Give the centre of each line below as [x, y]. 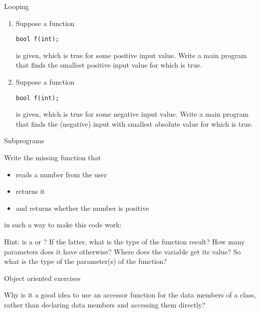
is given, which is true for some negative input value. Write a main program [132, 114]
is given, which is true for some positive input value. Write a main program [131, 55]
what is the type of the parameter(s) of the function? [85, 261]
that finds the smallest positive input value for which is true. [109, 65]
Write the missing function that [53, 158]
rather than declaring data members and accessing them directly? [105, 304]
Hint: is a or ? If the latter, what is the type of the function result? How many [124, 242]
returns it [30, 191]
